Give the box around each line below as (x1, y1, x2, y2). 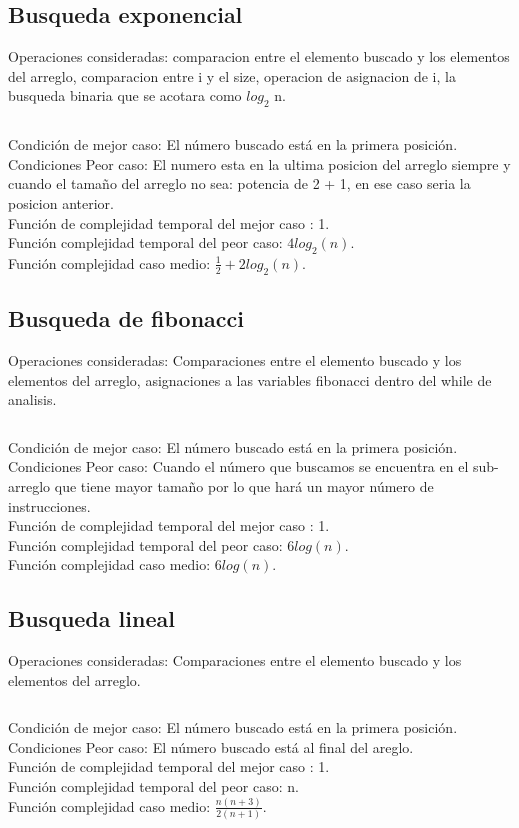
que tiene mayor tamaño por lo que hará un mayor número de (54, 475, 434, 496)
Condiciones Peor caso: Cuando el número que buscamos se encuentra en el (8, 456, 469, 477)
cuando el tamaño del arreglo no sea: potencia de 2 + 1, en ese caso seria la (8, 173, 471, 194)
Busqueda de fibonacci (8, 303, 244, 334)
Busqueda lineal (8, 603, 175, 634)
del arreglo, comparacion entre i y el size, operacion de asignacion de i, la (8, 65, 456, 86)
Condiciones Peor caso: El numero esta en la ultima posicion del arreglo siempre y (8, 153, 511, 174)
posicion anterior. (8, 192, 114, 213)
